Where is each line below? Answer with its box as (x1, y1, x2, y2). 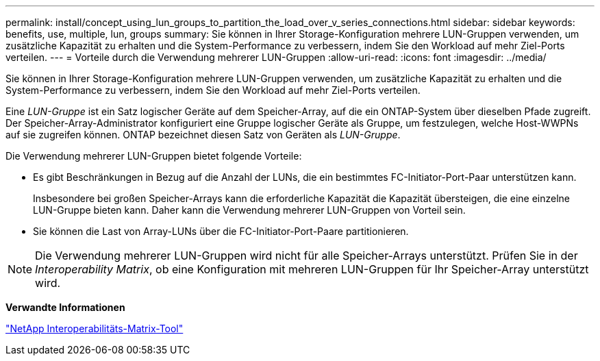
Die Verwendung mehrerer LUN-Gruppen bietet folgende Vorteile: (5, 150, 302, 162)
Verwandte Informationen (5, 301, 125, 313)
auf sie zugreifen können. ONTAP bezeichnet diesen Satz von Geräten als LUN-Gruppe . (5, 129, 401, 140)
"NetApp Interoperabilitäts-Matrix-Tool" (5, 323, 184, 334)
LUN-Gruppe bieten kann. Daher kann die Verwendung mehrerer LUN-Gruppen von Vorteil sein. (33, 204, 466, 216)
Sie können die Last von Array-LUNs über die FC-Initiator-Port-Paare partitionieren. (33, 225, 409, 237)
